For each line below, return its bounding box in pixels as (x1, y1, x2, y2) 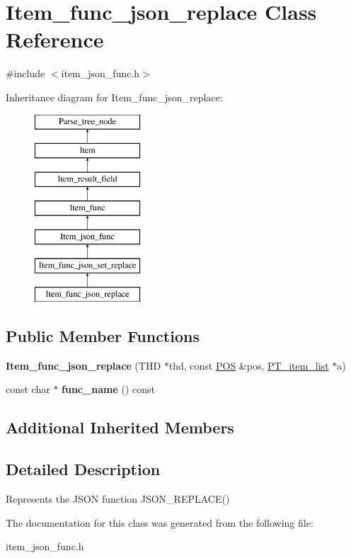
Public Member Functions (6, 325, 200, 347)
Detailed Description (6, 458, 161, 480)
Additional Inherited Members (6, 416, 234, 438)
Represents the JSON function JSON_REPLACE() (6, 491, 230, 506)
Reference (6, 25, 104, 54)
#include (6, 66, 45, 81)
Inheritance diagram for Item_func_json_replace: (6, 89, 223, 104)
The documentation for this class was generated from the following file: (6, 515, 313, 530)
